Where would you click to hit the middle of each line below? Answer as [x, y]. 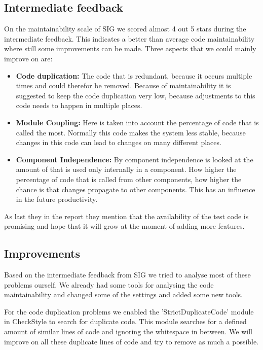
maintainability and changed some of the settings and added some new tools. [123, 294]
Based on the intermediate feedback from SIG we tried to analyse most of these [127, 275]
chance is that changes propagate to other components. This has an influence [136, 189]
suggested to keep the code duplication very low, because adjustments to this [136, 95]
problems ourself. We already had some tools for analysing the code [109, 284]
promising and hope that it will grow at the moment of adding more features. [124, 226]
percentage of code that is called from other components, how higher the [129, 179]
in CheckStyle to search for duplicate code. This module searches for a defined [125, 321]
